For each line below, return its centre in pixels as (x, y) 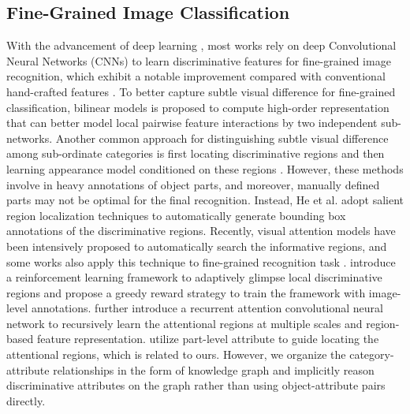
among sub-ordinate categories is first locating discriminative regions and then (196, 153)
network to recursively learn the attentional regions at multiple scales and (184, 323)
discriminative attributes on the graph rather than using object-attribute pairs (196, 385)
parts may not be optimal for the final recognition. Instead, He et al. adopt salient (205, 200)
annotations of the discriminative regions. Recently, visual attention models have (201, 231)
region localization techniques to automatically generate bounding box (176, 215)
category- (372, 354)
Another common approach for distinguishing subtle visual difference (222, 138)
